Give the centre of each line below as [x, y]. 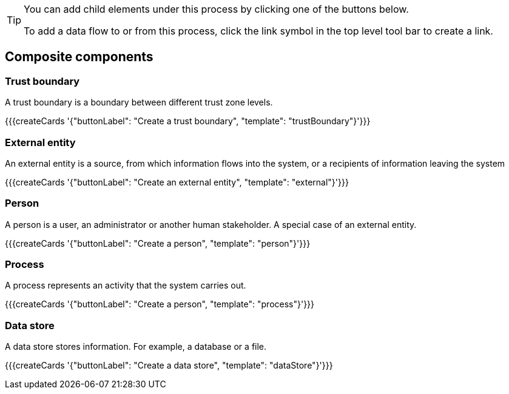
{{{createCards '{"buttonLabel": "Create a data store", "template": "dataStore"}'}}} [169, 366]
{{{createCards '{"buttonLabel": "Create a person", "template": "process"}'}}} [160, 304]
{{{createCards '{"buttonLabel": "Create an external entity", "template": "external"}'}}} [177, 182]
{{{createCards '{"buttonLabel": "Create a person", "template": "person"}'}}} [158, 243]
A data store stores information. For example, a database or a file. [136, 347]
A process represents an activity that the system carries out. [126, 285]
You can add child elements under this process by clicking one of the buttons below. [216, 9]
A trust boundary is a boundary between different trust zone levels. [139, 102]
